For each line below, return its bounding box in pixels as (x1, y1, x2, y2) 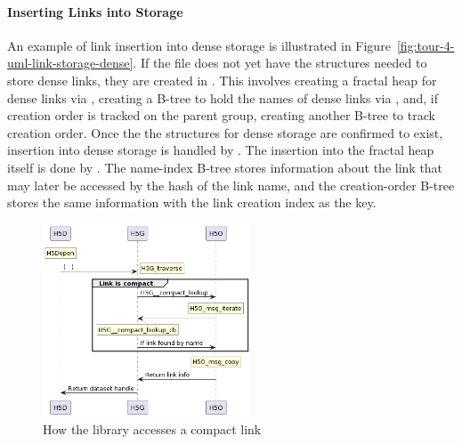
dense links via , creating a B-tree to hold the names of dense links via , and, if (7, 88, 439, 107)
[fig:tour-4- (396, 36, 455, 54)
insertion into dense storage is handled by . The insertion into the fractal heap (7, 141, 434, 159)
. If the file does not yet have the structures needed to (133, 53, 427, 72)
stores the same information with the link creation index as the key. (7, 193, 377, 212)
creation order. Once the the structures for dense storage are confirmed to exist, (7, 123, 443, 141)
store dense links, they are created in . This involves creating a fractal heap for (7, 70, 437, 89)
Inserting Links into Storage (7, 2, 183, 20)
